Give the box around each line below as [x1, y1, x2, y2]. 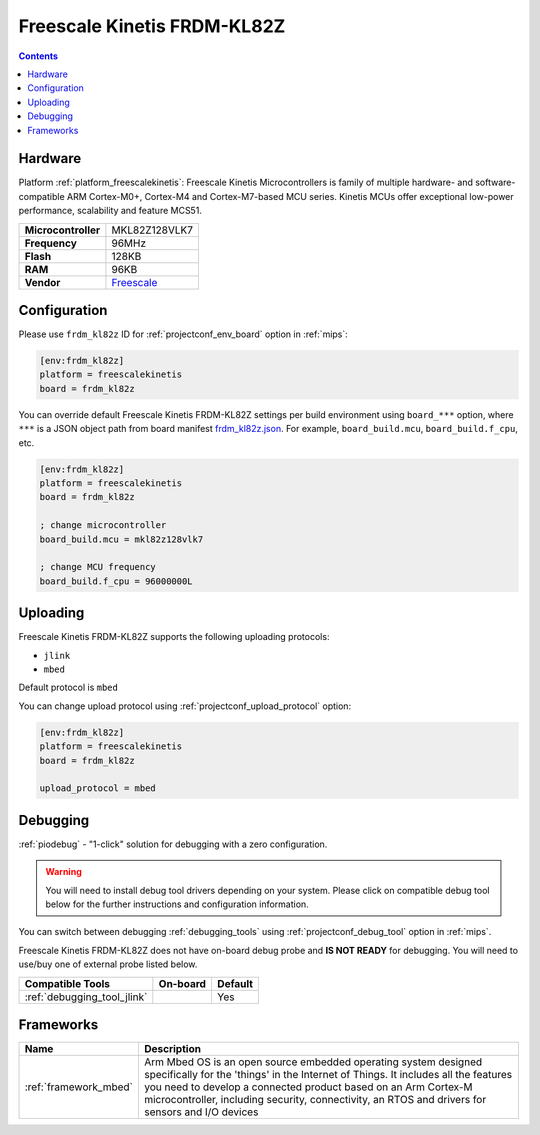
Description [143, 1042, 202, 1056]
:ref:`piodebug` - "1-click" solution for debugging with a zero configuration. [18, 838, 328, 850]
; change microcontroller [39, 520, 167, 531]
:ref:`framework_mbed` [24, 1080, 134, 1094]
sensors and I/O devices [143, 1105, 259, 1119]
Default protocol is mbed [18, 681, 119, 694]
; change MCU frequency [39, 561, 157, 573]
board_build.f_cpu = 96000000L [39, 575, 194, 587]
